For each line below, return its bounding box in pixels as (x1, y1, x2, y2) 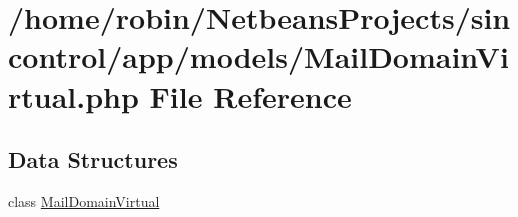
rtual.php (8, 75, 139, 116)
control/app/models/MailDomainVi (8, 36, 509, 77)
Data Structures (8, 144, 178, 175)
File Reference (149, 75, 352, 116)
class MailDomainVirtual (8, 190, 160, 211)
